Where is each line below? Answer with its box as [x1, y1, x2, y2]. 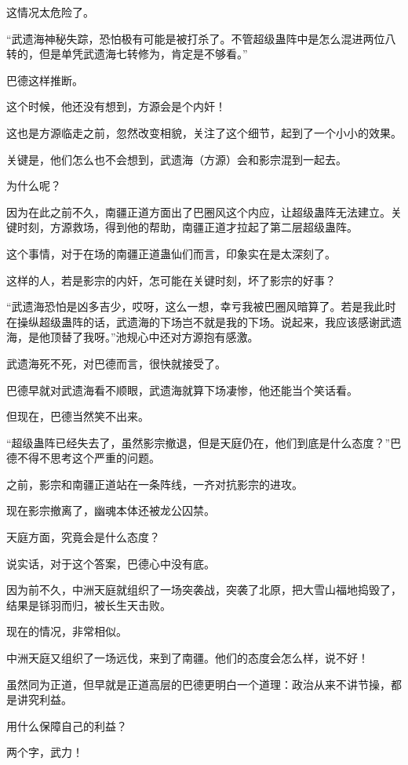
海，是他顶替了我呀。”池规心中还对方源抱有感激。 [6, 329, 259, 345]
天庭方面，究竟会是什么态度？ [6, 529, 160, 545]
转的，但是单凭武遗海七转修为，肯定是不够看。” [6, 46, 248, 62]
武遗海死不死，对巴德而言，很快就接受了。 [6, 355, 226, 371]
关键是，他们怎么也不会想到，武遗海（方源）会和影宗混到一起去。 [6, 151, 347, 167]
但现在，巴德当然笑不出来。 [6, 408, 149, 424]
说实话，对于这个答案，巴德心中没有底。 [6, 555, 215, 571]
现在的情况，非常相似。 [6, 623, 127, 639]
